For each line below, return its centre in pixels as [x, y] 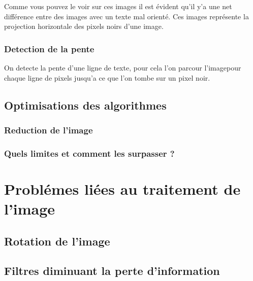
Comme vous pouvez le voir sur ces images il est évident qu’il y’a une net [118, 6]
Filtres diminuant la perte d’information [112, 271]
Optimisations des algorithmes [85, 105]
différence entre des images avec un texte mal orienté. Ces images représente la [126, 16]
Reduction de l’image [49, 130]
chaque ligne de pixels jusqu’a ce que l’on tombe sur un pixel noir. [107, 77]
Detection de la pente [49, 48]
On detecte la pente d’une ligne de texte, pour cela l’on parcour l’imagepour [123, 67]
